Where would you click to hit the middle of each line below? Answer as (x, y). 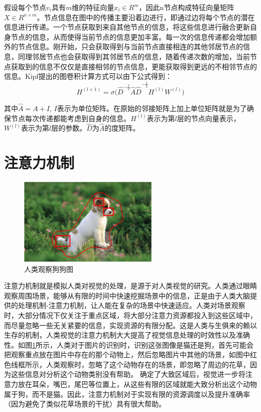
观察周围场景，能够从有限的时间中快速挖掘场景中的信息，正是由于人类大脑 (127, 295)
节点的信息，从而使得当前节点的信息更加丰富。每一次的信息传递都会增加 (130, 36)
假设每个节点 (25, 7)
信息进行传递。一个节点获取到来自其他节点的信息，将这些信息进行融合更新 (127, 27)
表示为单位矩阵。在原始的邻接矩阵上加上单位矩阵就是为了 (152, 108)
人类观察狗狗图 (49, 269)
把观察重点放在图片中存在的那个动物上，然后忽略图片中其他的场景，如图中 (127, 354)
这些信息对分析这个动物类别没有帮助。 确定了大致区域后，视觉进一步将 (128, 374)
